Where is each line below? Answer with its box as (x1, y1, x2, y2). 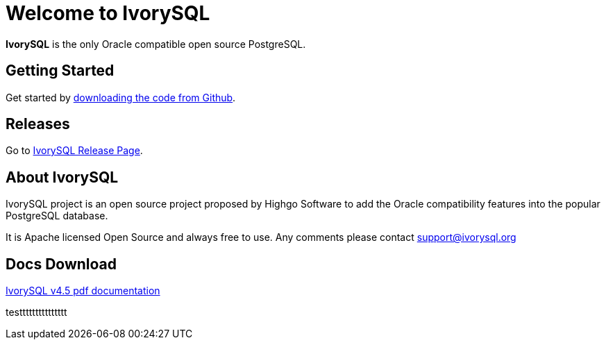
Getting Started (6, 62, 115, 80)
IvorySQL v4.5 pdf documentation (6, 285, 160, 297)
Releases (6, 115, 70, 133)
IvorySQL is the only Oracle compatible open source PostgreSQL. (6, 37, 306, 50)
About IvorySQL (6, 168, 119, 186)
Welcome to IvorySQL (6, 1, 210, 25)
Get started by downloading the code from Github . (6, 91, 236, 103)
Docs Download (6, 255, 117, 273)
